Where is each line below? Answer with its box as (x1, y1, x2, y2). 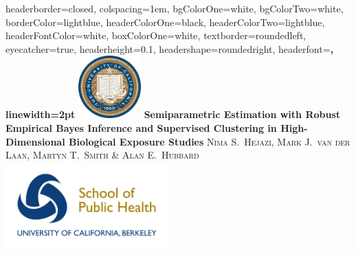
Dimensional (5, 134, 65, 148)
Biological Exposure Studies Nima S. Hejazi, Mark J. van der (69, 134, 351, 148)
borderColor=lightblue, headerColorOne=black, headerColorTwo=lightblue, (5, 14, 325, 29)
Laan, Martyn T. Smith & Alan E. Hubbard (5, 148, 199, 162)
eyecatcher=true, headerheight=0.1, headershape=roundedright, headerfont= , (5, 41, 333, 56)
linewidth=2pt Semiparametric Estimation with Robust (5, 107, 341, 122)
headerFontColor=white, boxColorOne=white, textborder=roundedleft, (5, 28, 307, 43)
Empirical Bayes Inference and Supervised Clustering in (5, 120, 277, 135)
